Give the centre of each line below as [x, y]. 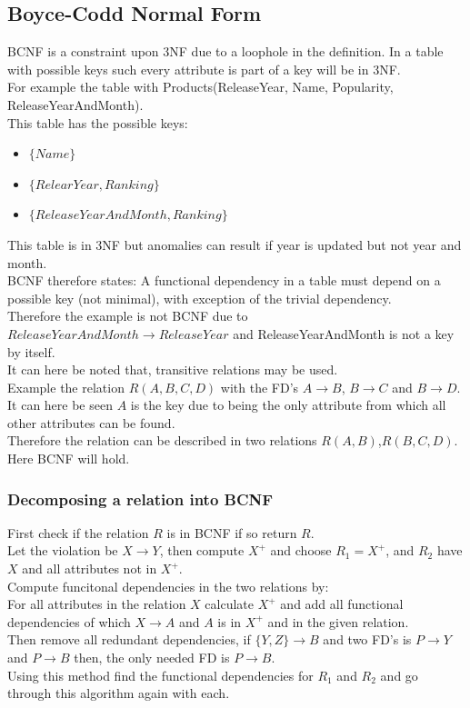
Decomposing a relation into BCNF [140, 499]
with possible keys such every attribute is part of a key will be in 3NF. [204, 69]
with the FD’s [260, 387]
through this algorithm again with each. [119, 693]
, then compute [202, 550]
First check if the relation [78, 532]
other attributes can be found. [91, 422]
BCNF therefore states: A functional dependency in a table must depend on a [224, 280]
